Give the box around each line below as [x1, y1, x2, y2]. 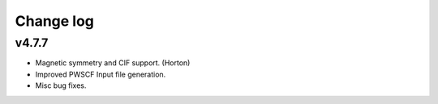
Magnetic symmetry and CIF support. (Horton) [35, 58, 191, 68]
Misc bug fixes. [35, 81, 87, 90]
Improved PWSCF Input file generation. [35, 69, 166, 79]
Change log [15, 12, 95, 30]
